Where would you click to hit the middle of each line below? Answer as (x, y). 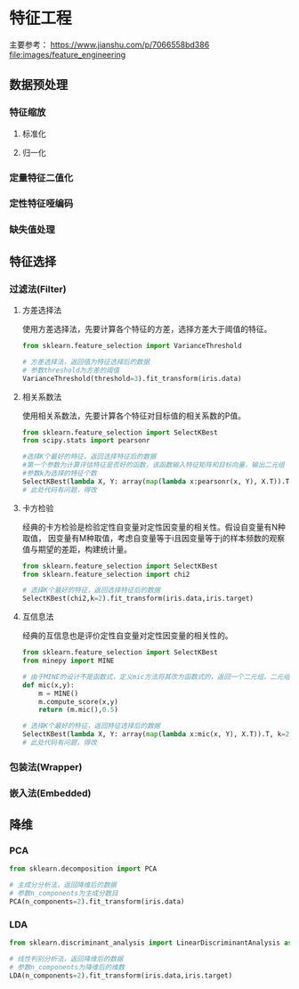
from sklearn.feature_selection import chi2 (106, 574)
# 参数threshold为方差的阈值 (71, 370)
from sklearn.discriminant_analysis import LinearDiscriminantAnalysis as (151, 943)
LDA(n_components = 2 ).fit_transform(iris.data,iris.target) (121, 976)
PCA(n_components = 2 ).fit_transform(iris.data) (97, 902)
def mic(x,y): (48, 685)
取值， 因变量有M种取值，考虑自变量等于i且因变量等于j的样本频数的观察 (154, 538)
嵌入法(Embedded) (50, 793)
